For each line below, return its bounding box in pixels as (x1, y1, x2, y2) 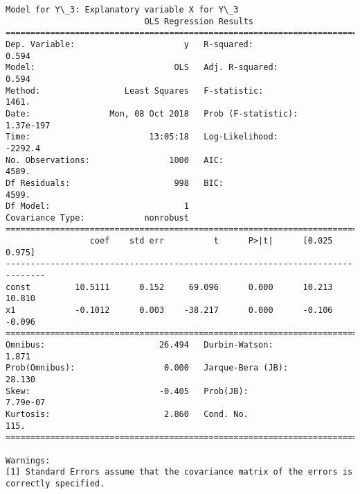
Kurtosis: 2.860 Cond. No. (6, 409, 249, 419)
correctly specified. (6, 478, 105, 488)
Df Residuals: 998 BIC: (6, 178, 224, 188)
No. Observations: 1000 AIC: (6, 155, 224, 165)
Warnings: (6, 455, 51, 466)
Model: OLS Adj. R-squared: (6, 62, 278, 73)
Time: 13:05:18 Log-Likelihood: (6, 132, 278, 142)
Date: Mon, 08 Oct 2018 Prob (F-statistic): (6, 108, 298, 119)
